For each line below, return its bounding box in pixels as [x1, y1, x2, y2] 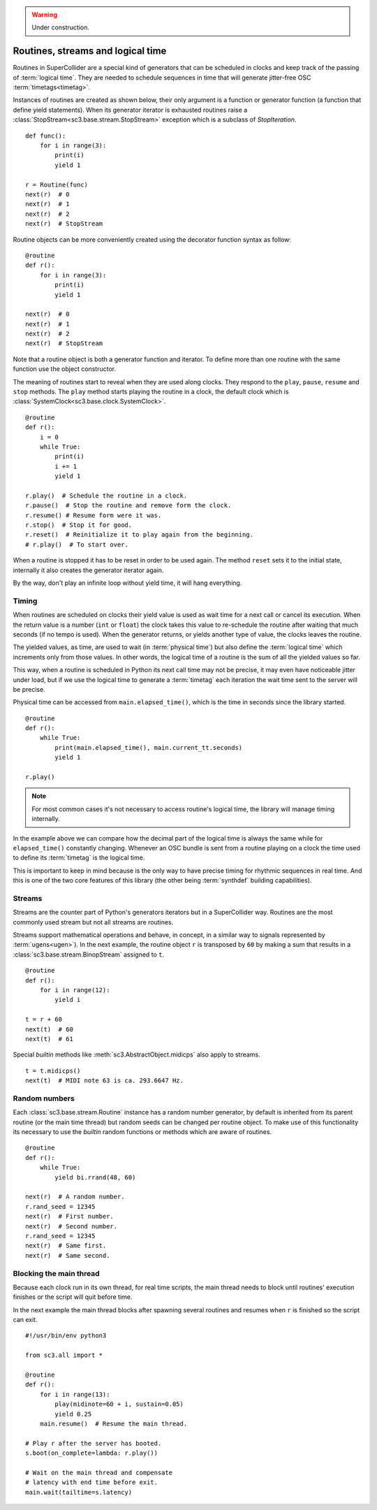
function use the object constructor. [13, 365, 117, 373]
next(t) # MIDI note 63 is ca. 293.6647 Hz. [25, 1077, 184, 1084]
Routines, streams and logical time [13, 45, 167, 57]
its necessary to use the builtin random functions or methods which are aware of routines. [13, 1128, 272, 1136]
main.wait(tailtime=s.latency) [25, 1488, 133, 1496]
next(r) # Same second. [25, 1251, 110, 1259]
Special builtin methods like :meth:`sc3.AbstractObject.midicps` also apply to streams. [13, 1050, 261, 1059]
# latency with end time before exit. [25, 1479, 158, 1486]
